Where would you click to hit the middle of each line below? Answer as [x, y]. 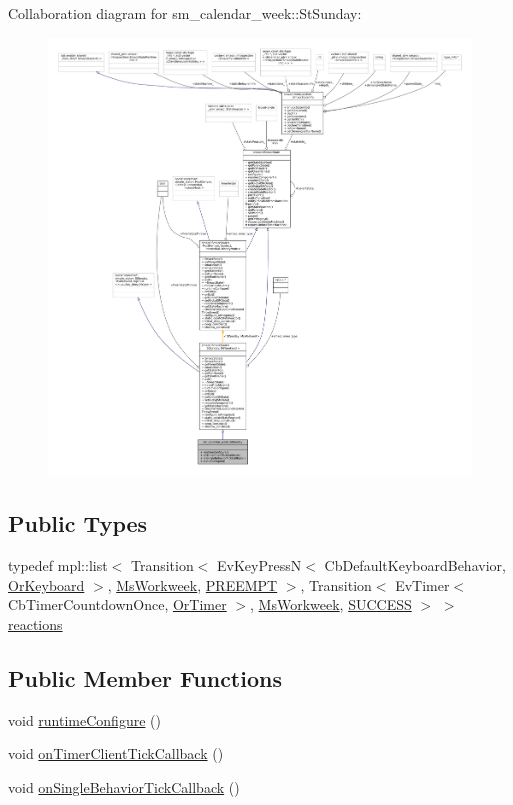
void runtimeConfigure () [84, 719]
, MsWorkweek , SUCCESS [331, 604]
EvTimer [422, 584]
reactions [35, 623]
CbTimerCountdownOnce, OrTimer [117, 604]
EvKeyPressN [259, 565]
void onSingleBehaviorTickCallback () [124, 786]
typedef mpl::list [58, 565]
